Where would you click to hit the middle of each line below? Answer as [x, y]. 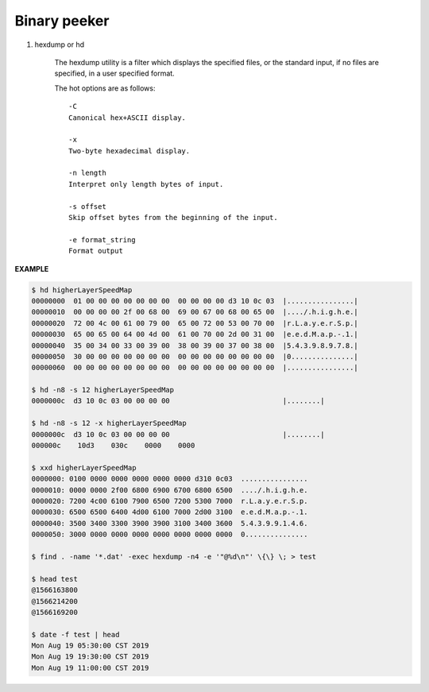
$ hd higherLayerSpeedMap [82, 290]
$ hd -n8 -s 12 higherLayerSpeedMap [103, 390]
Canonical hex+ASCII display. [128, 118]
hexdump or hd [60, 44]
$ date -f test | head [75, 634]
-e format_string [102, 240]
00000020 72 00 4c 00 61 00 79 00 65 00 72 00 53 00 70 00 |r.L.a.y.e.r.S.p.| [195, 323]
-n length [87, 173]
